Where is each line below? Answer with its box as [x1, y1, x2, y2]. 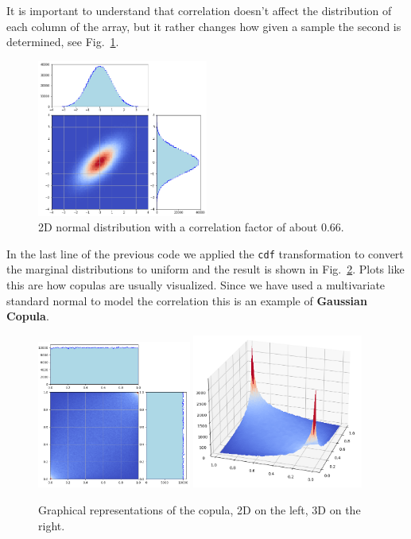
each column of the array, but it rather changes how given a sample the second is [6, 17, 401, 34]
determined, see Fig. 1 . [6, 33, 119, 50]
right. [38, 517, 65, 533]
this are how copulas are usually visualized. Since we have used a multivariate [6, 277, 386, 293]
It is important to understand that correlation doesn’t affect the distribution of [6, 2, 392, 18]
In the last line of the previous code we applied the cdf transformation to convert [6, 245, 404, 262]
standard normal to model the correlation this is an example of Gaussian [6, 292, 367, 308]
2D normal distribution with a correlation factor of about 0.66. [38, 219, 344, 235]
